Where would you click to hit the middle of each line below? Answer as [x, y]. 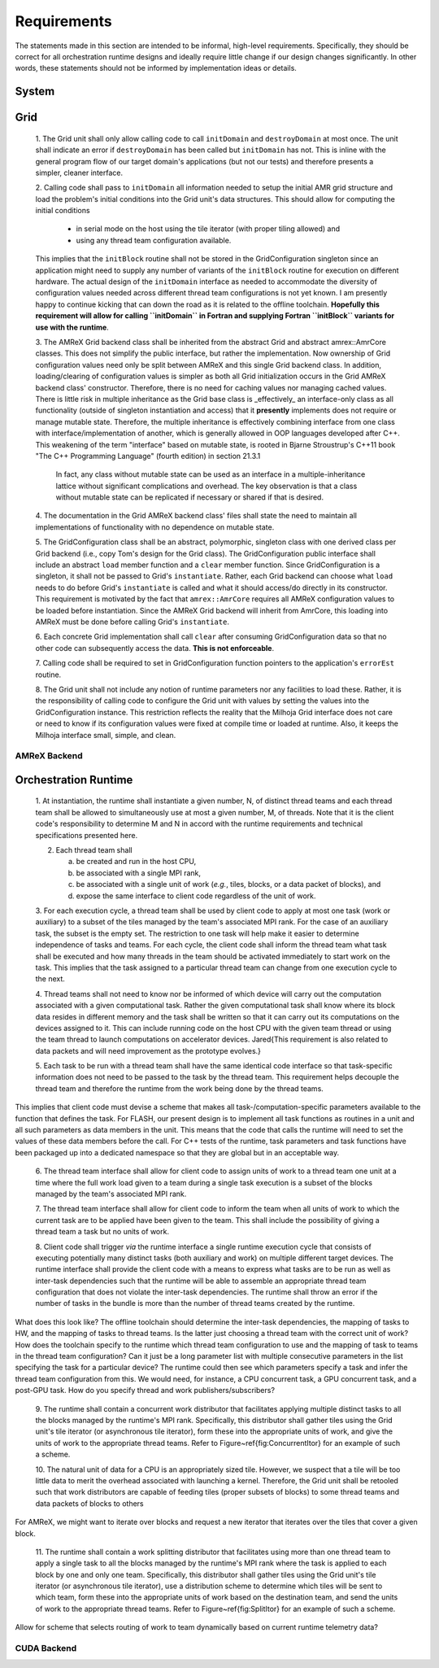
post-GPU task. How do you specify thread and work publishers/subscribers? [145, 1391]
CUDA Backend [46, 1648]
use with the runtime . [72, 327]
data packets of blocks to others [89, 1503]
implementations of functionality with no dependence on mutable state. [155, 527]
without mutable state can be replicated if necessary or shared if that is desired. [190, 497]
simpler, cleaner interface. [79, 172]
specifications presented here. [87, 835]
